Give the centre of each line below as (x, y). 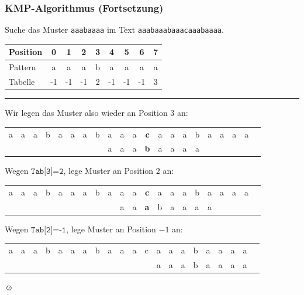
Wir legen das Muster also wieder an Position (86, 113)
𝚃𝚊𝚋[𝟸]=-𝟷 (49, 230)
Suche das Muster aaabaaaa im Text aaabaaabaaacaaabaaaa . (114, 30)
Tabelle (22, 82)
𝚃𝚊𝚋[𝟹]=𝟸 (47, 172)
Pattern (23, 67)
